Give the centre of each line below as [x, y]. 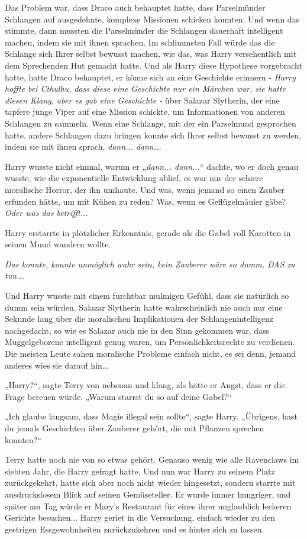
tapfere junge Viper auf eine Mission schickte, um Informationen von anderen [145, 112]
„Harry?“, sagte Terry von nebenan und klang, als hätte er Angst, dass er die [145, 385]
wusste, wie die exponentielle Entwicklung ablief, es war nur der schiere [134, 178]
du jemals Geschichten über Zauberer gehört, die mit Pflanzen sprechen [135, 428]
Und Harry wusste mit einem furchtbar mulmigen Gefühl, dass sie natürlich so [147, 296]
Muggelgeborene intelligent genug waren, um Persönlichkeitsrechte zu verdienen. [150, 342]
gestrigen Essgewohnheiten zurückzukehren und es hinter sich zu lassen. [135, 529]
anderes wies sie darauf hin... [57, 365]
